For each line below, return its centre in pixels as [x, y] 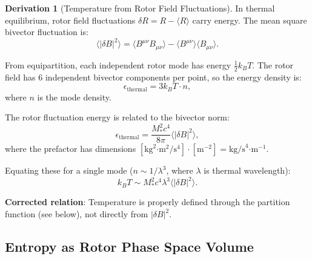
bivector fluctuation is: [47, 32]
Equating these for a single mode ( [69, 170]
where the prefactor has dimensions [71, 149]
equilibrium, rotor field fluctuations [70, 20]
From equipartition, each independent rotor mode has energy [118, 64]
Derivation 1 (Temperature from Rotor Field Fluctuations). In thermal [140, 8]
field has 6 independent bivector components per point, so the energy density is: [153, 77]
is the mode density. [74, 97]
